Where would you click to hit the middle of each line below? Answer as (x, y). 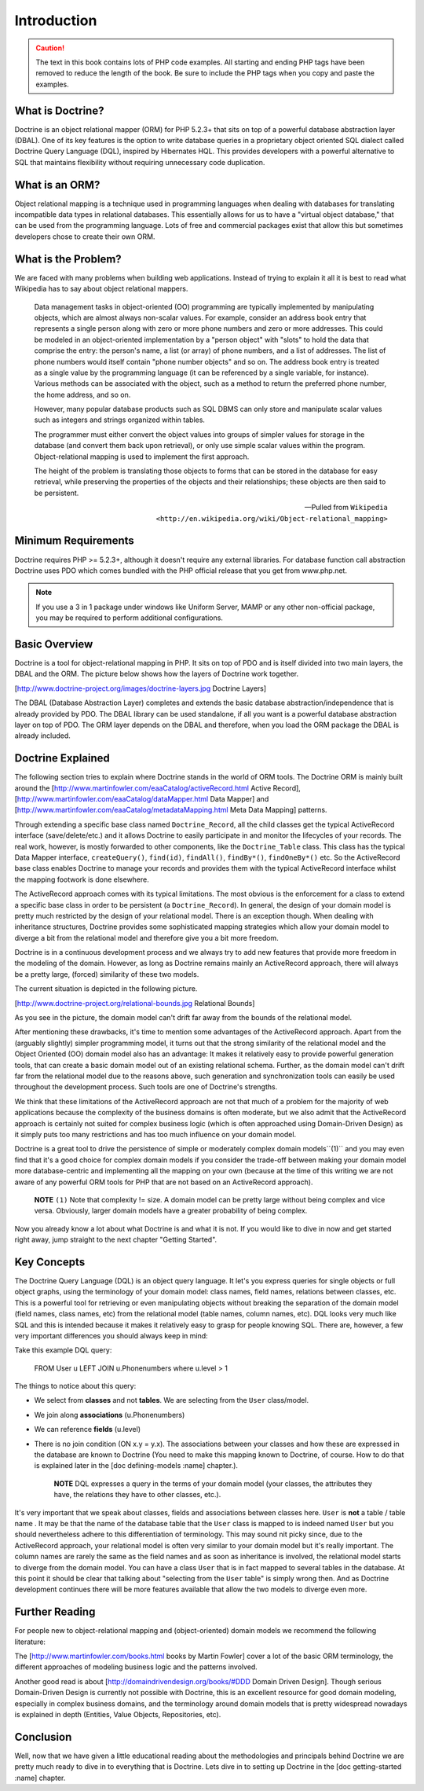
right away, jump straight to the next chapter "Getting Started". (116, 1240)
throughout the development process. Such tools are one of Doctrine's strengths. (146, 1087)
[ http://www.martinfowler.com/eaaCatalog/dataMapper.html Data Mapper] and (142, 799)
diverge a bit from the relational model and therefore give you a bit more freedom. (146, 938)
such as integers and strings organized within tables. (120, 420)
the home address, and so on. (82, 395)
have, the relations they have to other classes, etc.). (137, 1495)
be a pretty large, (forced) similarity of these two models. (107, 974)
